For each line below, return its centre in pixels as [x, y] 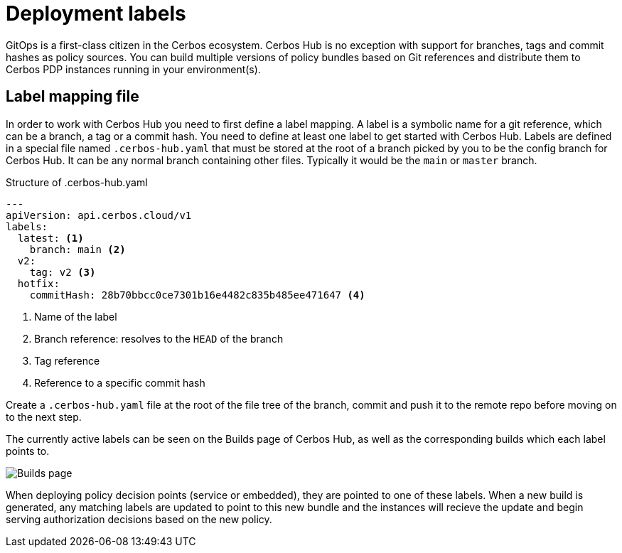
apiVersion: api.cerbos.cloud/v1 [99, 215]
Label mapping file [73, 97]
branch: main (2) [77, 249]
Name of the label [76, 316]
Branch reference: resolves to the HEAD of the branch [159, 338]
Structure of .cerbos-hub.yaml [77, 182]
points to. [28, 451]
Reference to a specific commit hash [120, 382]
